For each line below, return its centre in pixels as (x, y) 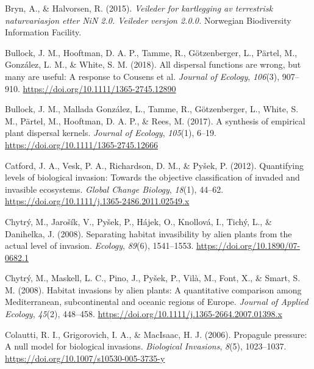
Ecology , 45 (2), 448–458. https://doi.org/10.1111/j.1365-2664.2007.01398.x (144, 314)
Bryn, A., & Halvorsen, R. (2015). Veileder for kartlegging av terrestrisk (139, 8)
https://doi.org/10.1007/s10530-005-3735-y (85, 358)
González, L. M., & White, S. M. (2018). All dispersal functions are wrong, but (153, 64)
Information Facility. (43, 32)
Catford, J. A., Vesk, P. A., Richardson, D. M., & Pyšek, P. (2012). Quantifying (154, 165)
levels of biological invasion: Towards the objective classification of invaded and (152, 177)
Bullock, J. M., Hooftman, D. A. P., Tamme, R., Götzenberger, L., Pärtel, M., (151, 52)
